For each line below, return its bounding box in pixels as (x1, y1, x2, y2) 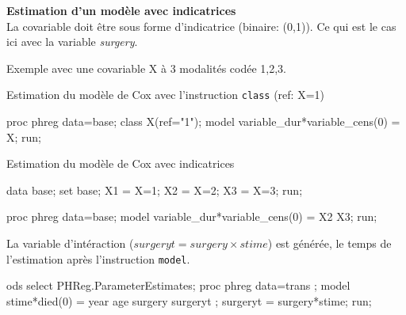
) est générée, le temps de (267, 235, 392, 251)
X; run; (6, 128, 42, 145)
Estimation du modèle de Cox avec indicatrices (6, 155, 235, 172)
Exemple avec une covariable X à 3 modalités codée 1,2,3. (6, 59, 286, 76)
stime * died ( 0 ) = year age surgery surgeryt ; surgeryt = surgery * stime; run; (6, 292, 372, 309)
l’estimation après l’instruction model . (6, 250, 190, 267)
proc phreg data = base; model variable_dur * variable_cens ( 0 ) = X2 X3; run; (6, 208, 377, 225)
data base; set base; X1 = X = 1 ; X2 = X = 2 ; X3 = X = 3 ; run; (6, 181, 303, 198)
